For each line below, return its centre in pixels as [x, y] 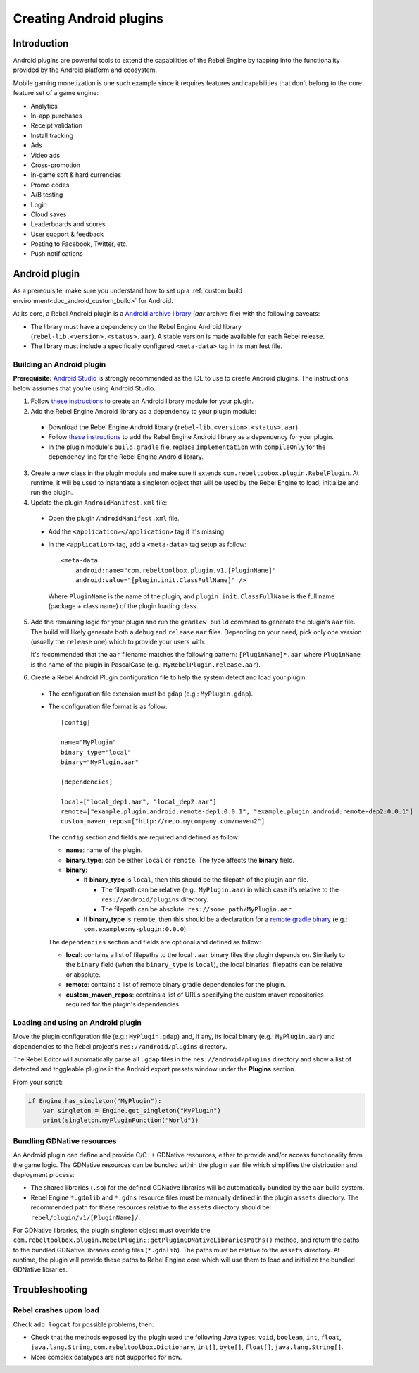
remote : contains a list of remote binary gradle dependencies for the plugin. [176, 985]
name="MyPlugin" [89, 743]
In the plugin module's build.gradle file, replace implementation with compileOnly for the [187, 447]
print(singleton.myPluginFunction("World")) [121, 1120]
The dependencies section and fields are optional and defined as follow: [155, 942]
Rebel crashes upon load [56, 1310]
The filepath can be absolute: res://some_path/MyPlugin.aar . [197, 909]
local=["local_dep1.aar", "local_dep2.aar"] [139, 801]
